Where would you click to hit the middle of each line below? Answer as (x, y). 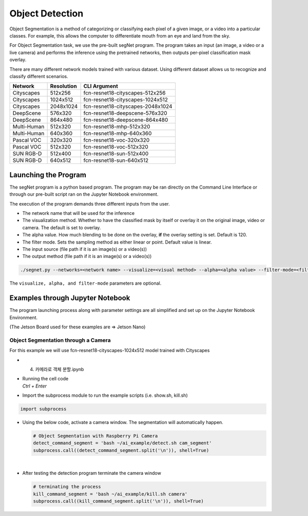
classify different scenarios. (39, 76)
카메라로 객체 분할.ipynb (60, 369)
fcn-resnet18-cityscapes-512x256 (124, 93)
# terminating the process (67, 487)
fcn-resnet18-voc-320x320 (117, 140)
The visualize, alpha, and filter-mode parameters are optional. (85, 283)
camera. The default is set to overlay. (62, 227)
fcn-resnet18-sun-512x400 (116, 154)
